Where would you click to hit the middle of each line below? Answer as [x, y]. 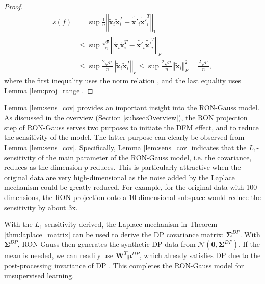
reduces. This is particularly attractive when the [166, 167]
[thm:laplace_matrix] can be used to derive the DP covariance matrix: [114, 234]
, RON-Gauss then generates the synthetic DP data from [107, 244]
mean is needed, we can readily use [59, 255]
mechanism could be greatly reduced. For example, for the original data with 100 [131, 187]
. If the [249, 244]
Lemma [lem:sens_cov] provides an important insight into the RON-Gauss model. [132, 107]
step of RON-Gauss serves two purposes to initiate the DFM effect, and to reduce [131, 127]
